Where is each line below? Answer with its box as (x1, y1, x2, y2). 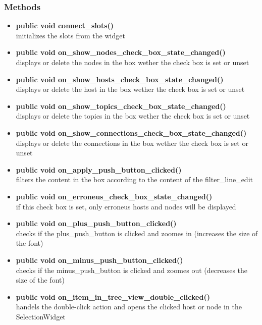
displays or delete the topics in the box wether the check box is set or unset (16, 111, 250, 121)
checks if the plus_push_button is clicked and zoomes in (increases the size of (16, 228, 258, 238)
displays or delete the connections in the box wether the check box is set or (16, 137, 248, 148)
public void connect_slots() (16, 20, 114, 31)
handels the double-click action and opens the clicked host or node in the (16, 301, 242, 312)
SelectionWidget (16, 311, 66, 321)
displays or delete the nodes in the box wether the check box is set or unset (16, 57, 249, 67)
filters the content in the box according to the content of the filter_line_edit (16, 174, 253, 185)
